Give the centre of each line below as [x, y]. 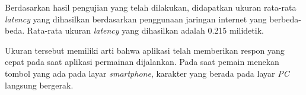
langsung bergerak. [39, 85]
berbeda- [285, 19]
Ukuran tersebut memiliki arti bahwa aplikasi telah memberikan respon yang [145, 50]
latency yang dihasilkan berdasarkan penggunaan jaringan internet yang [136, 19]
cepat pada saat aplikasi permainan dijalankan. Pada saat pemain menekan [142, 62]
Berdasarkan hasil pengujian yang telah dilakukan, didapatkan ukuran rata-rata [151, 7]
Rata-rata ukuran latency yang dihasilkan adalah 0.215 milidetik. [145, 30]
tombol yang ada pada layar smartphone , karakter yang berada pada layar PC [147, 73]
